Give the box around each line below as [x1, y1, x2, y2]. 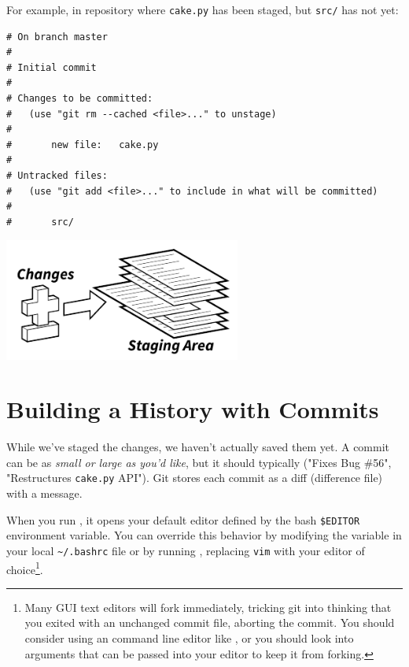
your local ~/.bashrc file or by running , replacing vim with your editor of [6, 542, 365, 558]
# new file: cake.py [6, 139, 159, 150]
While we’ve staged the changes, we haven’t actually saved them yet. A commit [6, 439, 390, 455]
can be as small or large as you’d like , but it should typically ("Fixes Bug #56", [6, 454, 392, 470]
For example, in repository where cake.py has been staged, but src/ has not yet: [6, 2, 399, 17]
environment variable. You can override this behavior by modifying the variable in [6, 527, 402, 543]
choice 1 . [6, 558, 43, 577]
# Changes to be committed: [6, 93, 153, 105]
